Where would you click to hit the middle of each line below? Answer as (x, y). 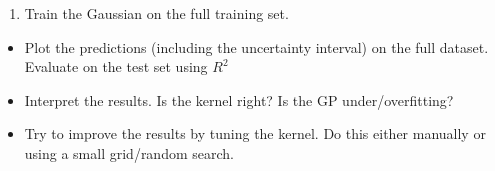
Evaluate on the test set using (116, 66)
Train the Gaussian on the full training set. (156, 13)
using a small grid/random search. (129, 152)
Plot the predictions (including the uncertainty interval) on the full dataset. (256, 46)
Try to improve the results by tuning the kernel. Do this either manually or (255, 133)
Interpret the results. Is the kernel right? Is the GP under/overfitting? (239, 99)
